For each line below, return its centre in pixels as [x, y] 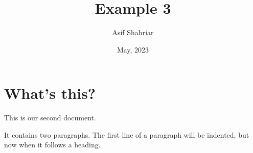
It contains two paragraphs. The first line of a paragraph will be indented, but [127, 134]
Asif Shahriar [133, 32]
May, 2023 [133, 49]
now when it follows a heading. [52, 145]
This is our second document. [50, 118]
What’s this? [50, 93]
